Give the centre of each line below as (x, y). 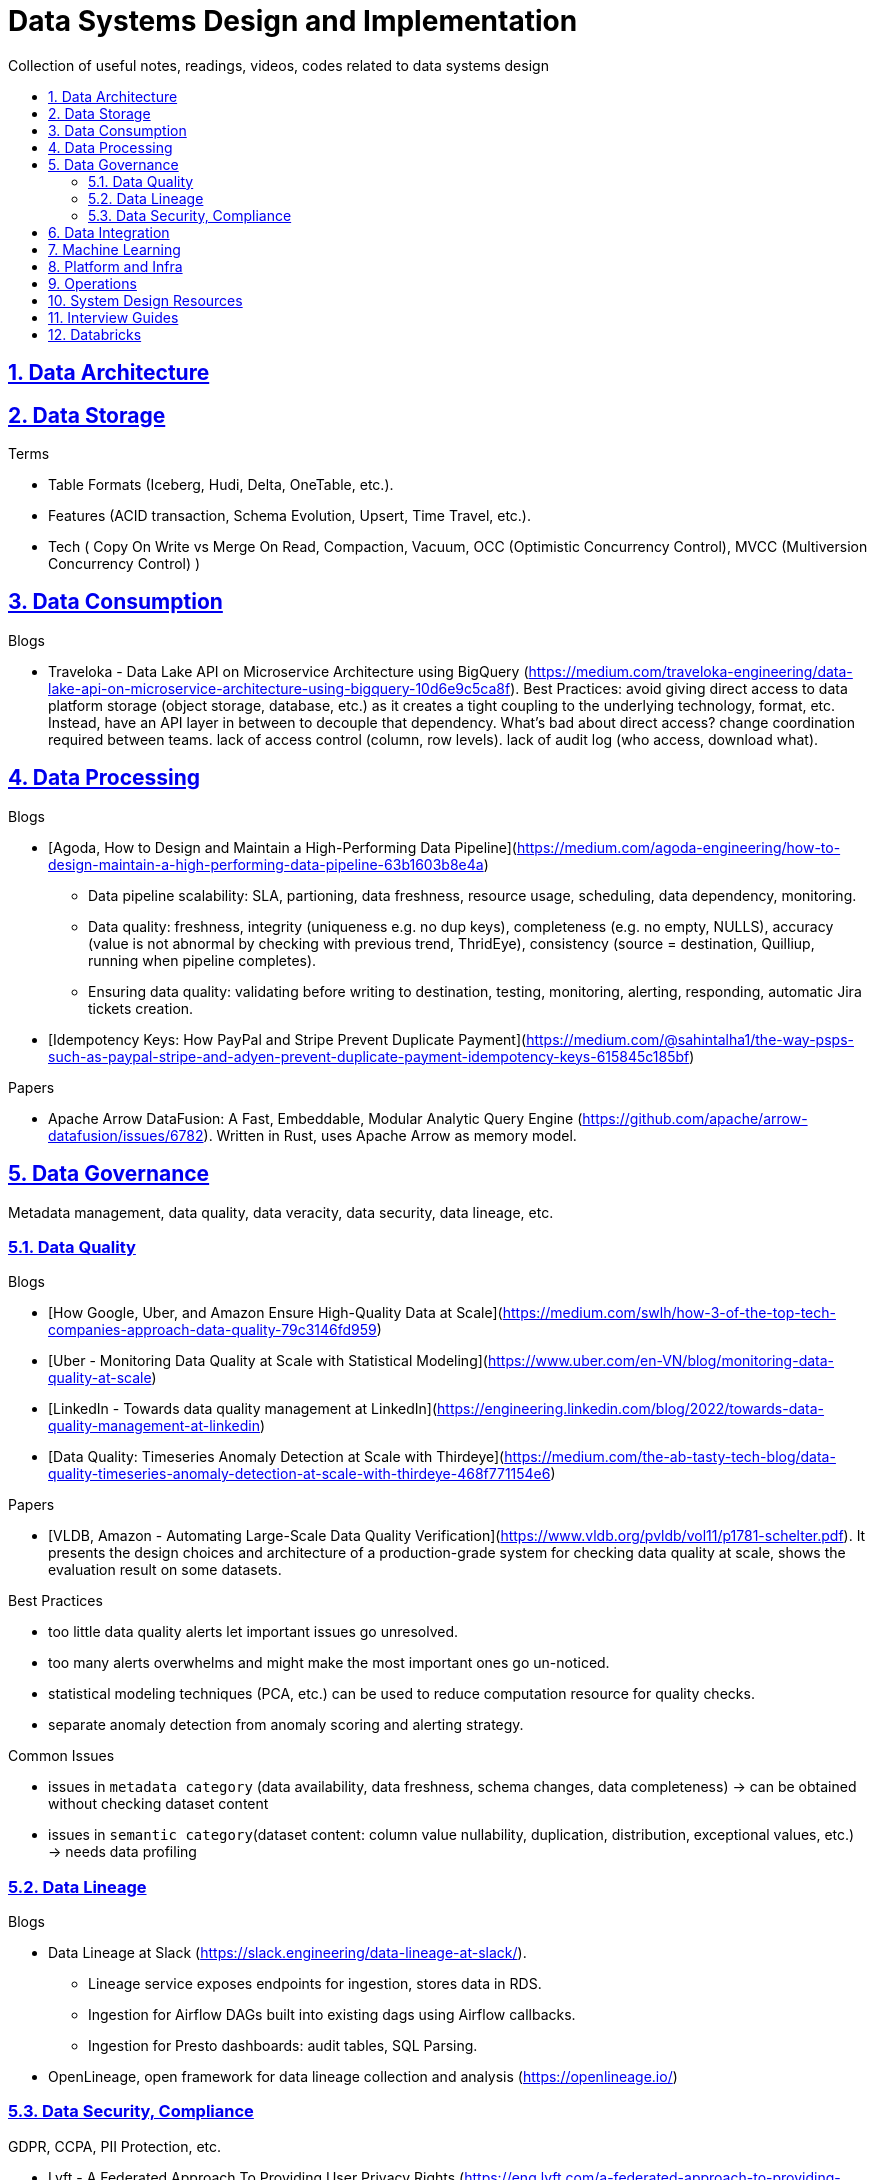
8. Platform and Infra (115, 266)
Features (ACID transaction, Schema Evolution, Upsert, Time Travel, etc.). (290, 516)
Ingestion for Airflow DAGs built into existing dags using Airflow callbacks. (332, 2015)
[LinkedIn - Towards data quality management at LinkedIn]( (243, 1409)
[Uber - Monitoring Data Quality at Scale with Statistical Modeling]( (268, 1361)
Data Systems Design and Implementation (293, 21)
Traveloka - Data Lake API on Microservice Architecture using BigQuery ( (288, 671)
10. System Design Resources (145, 300)
